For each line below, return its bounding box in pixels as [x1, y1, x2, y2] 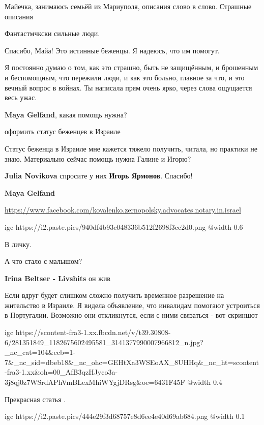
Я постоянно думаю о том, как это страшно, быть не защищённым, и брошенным [5, 62, 258, 73]
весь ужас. [5, 92, 37, 103]
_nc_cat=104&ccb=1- [5, 347, 76, 357]
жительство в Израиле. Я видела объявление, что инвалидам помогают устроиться [5, 299, 260, 310]
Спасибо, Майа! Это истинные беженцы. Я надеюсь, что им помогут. [5, 45, 220, 55]
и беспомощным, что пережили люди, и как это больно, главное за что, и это [5, 72, 245, 82]
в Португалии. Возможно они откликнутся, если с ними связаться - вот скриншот [5, 310, 258, 320]
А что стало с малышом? [5, 256, 82, 266]
